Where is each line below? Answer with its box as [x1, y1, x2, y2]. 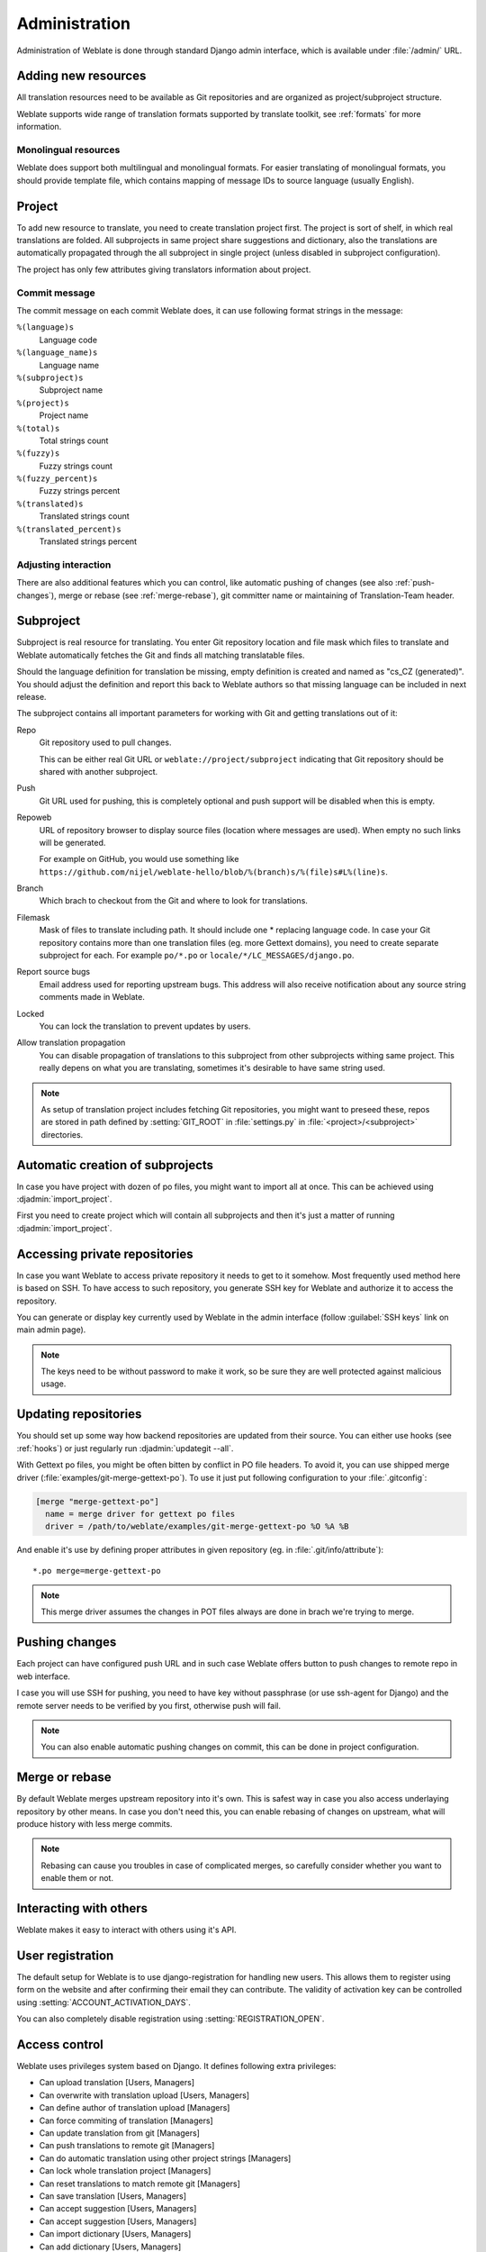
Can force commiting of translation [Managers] [39, 2115, 213, 2126]
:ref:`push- [394, 577, 436, 588]
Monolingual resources [16, 144, 121, 156]
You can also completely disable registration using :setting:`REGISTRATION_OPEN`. [16, 2013, 325, 2024]
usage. [40, 1378, 67, 1389]
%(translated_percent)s [16, 523, 121, 534]
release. [16, 692, 47, 703]
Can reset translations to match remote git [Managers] [39, 2178, 240, 2189]
